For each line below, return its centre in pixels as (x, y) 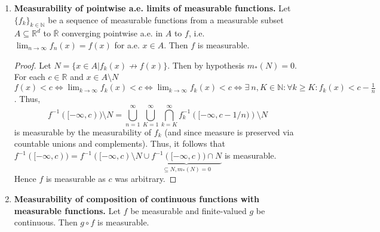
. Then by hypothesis (206, 65)
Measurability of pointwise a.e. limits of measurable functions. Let (152, 8)
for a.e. (127, 44)
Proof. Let (33, 65)
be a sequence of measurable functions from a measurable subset (166, 19)
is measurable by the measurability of (83, 132)
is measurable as (76, 179)
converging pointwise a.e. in (112, 33)
